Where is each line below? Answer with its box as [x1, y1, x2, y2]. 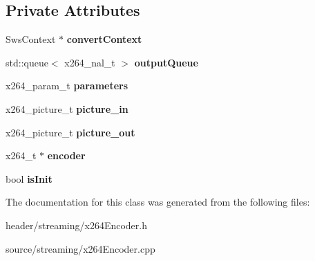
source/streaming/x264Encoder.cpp [6, 241, 155, 255]
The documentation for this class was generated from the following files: [6, 195, 310, 209]
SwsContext [6, 32, 56, 46]
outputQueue [134, 55, 198, 69]
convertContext [66, 32, 142, 46]
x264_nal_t [64, 55, 115, 69]
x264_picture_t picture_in [6, 101, 128, 116]
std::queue [6, 55, 48, 69]
